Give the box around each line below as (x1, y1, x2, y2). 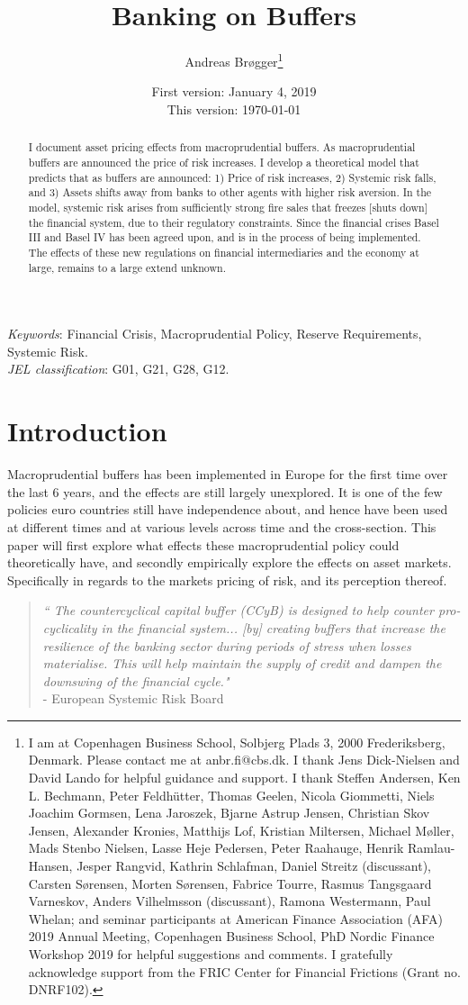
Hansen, (28, 856, 73, 875)
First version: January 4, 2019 (151, 82, 317, 101)
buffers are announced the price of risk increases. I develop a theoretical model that (28, 155, 419, 170)
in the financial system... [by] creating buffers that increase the (101, 618, 445, 637)
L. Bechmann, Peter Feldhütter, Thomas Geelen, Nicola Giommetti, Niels (28, 785, 435, 804)
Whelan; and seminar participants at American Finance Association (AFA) (28, 909, 443, 928)
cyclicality (42, 618, 97, 637)
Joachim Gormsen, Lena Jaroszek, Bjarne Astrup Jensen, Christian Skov (28, 803, 430, 822)
